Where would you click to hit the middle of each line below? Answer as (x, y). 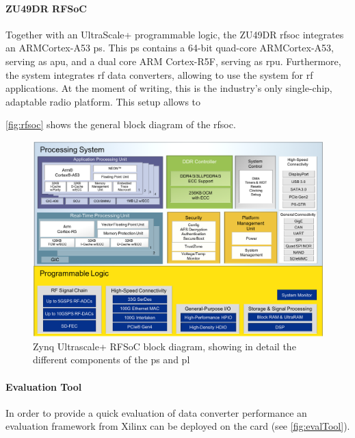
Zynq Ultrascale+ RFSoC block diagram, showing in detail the (165, 346)
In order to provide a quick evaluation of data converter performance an (156, 412)
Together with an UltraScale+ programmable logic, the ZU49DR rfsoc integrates (175, 34)
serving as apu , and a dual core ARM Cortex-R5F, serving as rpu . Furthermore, (173, 61)
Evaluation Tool (44, 386)
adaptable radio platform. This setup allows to (103, 101)
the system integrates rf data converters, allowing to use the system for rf (159, 74)
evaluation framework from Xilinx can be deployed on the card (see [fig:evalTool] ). (178, 426)
